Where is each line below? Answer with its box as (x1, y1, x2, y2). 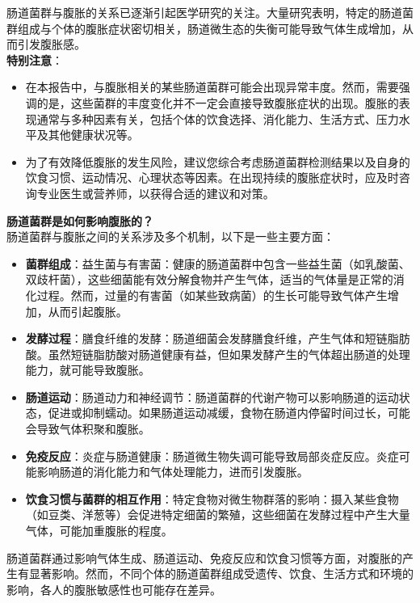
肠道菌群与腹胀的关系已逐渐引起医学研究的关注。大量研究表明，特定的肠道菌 (6, 4, 414, 20)
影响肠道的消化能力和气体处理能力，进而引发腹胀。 (36, 463, 309, 480)
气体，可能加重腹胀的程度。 (25, 522, 173, 539)
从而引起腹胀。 (48, 302, 128, 319)
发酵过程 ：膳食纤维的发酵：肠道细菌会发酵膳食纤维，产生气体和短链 (25, 330, 388, 347)
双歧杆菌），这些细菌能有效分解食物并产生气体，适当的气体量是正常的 (25, 271, 393, 288)
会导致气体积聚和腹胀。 (25, 420, 150, 437)
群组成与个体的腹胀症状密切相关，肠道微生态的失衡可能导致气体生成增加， (6, 19, 402, 36)
